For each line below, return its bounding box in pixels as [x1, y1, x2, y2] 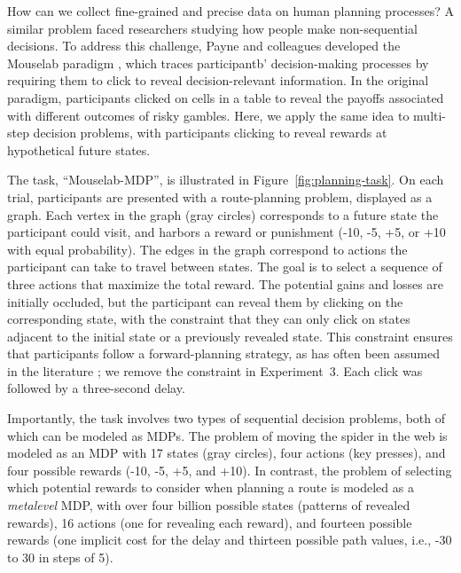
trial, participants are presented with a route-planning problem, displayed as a [7, 187, 433, 206]
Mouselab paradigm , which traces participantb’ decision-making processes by [7, 53, 429, 72]
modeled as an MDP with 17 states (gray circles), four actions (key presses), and [7, 443, 446, 462]
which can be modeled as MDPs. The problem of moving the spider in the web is [7, 426, 448, 444]
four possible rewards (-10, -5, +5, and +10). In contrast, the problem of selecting [7, 460, 452, 479]
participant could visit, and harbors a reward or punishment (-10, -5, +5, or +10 [7, 223, 446, 241]
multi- [413, 106, 447, 124]
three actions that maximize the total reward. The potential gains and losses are [7, 274, 444, 293]
